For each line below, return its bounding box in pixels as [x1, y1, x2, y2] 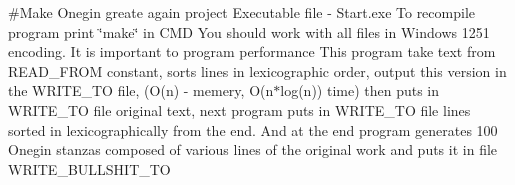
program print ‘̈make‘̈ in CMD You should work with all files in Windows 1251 [8, 21, 490, 42]
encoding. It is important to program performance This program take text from [8, 41, 496, 62]
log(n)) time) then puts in [280, 80, 440, 101]
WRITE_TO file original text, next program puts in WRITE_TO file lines [8, 99, 471, 120]
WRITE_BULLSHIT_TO [8, 158, 171, 179]
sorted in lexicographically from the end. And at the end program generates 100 [8, 119, 498, 140]
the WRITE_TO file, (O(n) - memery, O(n [8, 80, 274, 101]
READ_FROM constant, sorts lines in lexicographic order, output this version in [8, 60, 507, 81]
